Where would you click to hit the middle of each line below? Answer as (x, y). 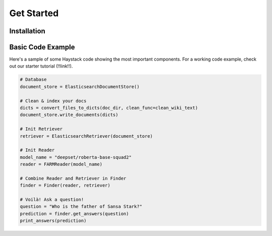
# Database (33, 80)
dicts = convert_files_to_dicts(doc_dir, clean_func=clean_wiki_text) (109, 108)
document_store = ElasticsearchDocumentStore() (80, 86)
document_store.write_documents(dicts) (69, 115)
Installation (27, 31)
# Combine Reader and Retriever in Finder (73, 178)
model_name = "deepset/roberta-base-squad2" (76, 157)
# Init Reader (37, 150)
